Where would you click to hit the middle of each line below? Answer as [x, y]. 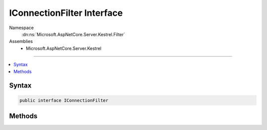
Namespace [22, 28]
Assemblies [21, 42]
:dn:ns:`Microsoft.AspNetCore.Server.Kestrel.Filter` [73, 34]
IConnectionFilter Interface [66, 13]
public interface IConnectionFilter [64, 100]
